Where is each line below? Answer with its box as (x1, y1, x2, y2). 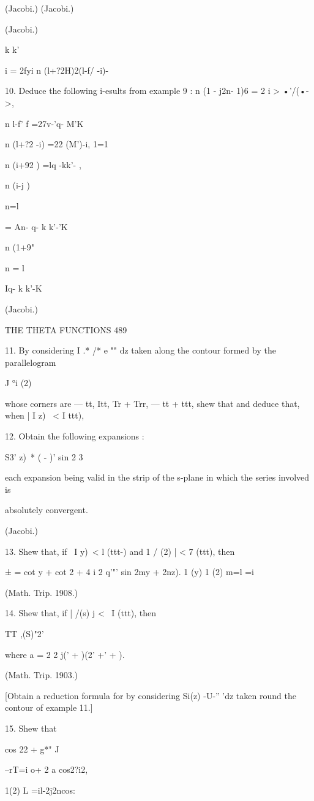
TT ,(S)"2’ (5, 627, 44, 640)
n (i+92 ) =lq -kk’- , (5, 158, 81, 171)
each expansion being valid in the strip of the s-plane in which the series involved (5, 471, 310, 484)
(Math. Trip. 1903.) (5, 668, 78, 681)
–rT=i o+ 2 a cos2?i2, (5, 763, 88, 776)
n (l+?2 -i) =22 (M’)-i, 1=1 (5, 137, 108, 150)
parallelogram (5, 355, 56, 368)
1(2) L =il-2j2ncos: (5, 783, 75, 796)
